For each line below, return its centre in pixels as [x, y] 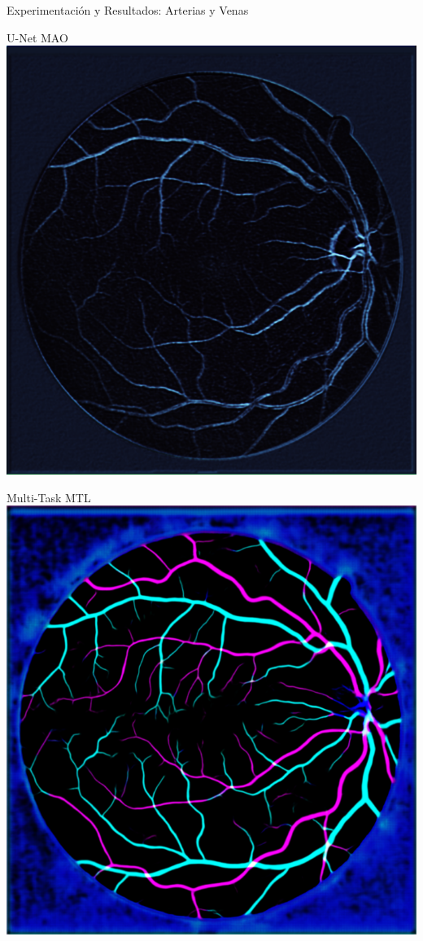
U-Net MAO [37, 37]
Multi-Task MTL [49, 497]
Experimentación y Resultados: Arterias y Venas [128, 10]
